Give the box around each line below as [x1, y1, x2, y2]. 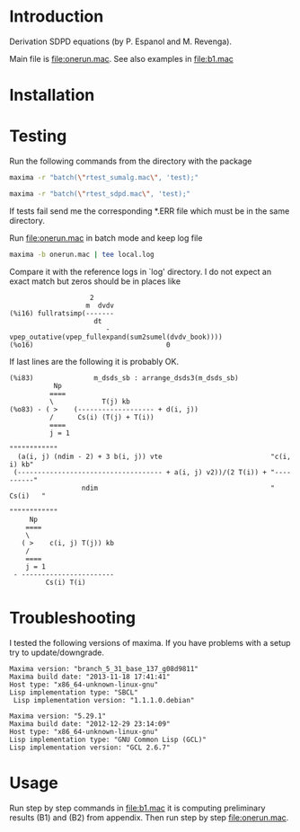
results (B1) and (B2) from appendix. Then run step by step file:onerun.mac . [9, 811, 289, 823]
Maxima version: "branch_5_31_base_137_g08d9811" [9, 664, 199, 673]
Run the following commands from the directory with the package [9, 155, 252, 167]
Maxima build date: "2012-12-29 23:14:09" [9, 719, 171, 729]
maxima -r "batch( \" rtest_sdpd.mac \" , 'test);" [9, 189, 191, 199]
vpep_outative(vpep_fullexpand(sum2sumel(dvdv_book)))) [9, 332, 223, 341]
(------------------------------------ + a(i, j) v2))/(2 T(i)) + [13, 467, 268, 477]
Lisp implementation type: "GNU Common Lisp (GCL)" [9, 735, 207, 744]
